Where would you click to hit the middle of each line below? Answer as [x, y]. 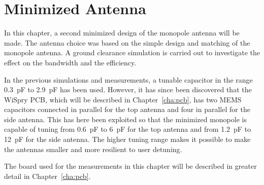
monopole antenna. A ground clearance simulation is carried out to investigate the [132, 52]
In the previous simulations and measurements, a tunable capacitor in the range [128, 79]
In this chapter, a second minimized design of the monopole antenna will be [122, 33]
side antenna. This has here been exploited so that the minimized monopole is [125, 119]
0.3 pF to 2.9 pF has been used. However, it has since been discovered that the [128, 89]
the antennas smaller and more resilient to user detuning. [93, 149]
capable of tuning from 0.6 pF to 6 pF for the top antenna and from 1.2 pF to [128, 129]
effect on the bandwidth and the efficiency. [70, 62]
